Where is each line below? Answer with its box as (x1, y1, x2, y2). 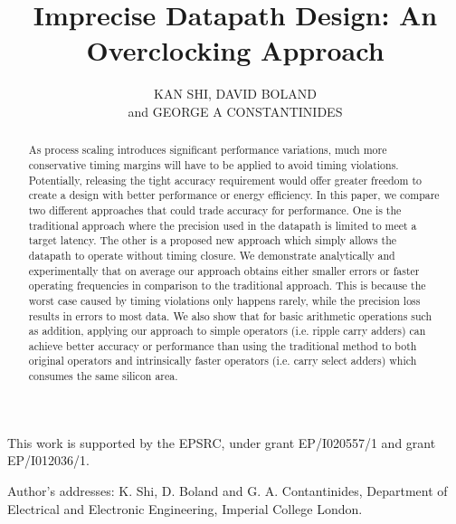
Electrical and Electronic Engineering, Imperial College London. (7, 499, 363, 518)
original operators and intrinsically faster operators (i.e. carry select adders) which (28, 353, 417, 368)
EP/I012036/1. (7, 451, 90, 470)
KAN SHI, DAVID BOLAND (154, 84, 317, 103)
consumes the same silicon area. (28, 368, 178, 384)
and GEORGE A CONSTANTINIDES (128, 101, 343, 120)
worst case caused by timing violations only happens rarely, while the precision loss (28, 292, 421, 308)
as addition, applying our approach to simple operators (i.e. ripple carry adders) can (28, 323, 426, 338)
